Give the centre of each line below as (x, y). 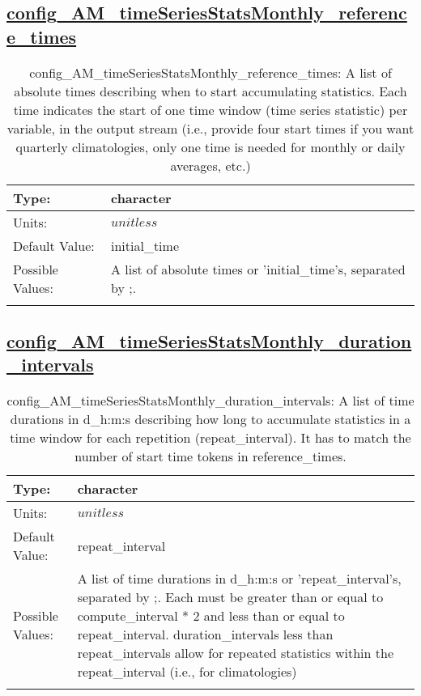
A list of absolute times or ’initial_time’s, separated (258, 269)
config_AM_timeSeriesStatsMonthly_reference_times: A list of (210, 72)
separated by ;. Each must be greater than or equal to (230, 597)
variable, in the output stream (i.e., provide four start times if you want (210, 128)
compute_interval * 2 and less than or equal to (211, 616)
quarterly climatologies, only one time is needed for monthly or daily (210, 146)
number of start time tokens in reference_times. (210, 456)
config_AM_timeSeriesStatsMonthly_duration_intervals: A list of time (210, 401)
